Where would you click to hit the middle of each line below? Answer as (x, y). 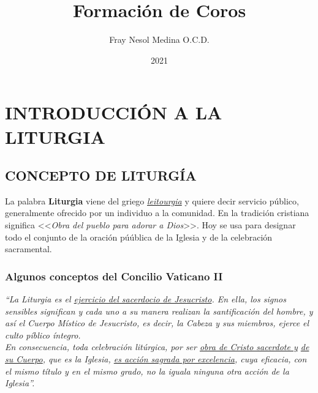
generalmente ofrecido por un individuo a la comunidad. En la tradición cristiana (157, 213)
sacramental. (28, 249)
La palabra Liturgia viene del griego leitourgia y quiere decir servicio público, (152, 200)
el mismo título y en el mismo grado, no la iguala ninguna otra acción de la (147, 371)
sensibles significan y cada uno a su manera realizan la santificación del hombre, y (159, 311)
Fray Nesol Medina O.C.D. (159, 39)
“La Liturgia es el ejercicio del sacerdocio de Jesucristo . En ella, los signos (146, 299)
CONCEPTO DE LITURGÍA (101, 175)
